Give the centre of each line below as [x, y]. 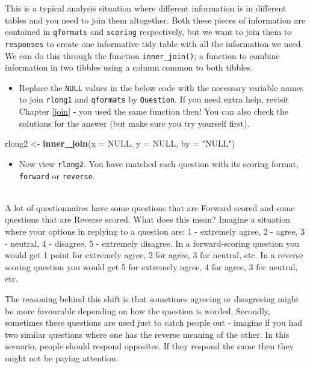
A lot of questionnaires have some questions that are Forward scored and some [150, 207]
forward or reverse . [57, 175]
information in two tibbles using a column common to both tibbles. [129, 67]
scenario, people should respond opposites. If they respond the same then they [149, 346]
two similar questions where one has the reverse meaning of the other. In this [147, 334]
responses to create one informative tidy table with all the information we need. [154, 43]
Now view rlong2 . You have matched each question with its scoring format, [159, 163]
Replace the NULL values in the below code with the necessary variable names [161, 87]
